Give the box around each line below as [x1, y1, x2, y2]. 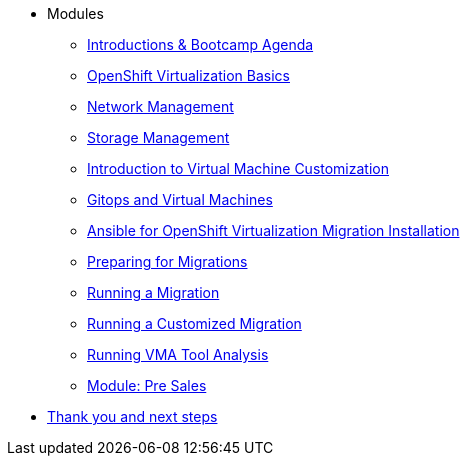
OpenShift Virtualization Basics [87, 67, 290, 84]
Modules [47, 5, 104, 22]
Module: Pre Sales [87, 377, 207, 394]
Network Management [87, 98, 234, 115]
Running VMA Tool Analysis [87, 346, 269, 363]
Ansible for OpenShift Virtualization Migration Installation [87, 222, 460, 239]
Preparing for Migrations [87, 253, 248, 270]
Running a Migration [87, 284, 220, 301]
